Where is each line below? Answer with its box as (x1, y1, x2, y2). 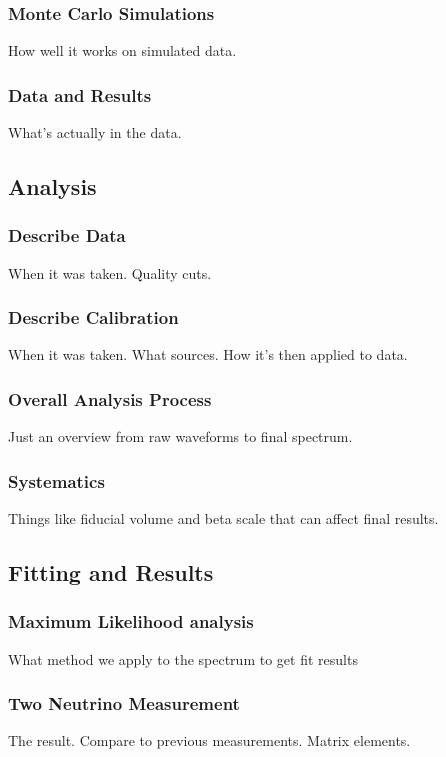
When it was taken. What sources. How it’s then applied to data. (8, 344, 408, 365)
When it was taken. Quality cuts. (8, 262, 212, 283)
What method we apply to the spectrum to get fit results (8, 648, 358, 669)
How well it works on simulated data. (8, 40, 237, 61)
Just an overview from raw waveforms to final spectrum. (8, 426, 353, 447)
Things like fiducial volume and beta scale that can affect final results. (8, 508, 439, 529)
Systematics (8, 468, 105, 493)
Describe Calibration (8, 305, 179, 330)
